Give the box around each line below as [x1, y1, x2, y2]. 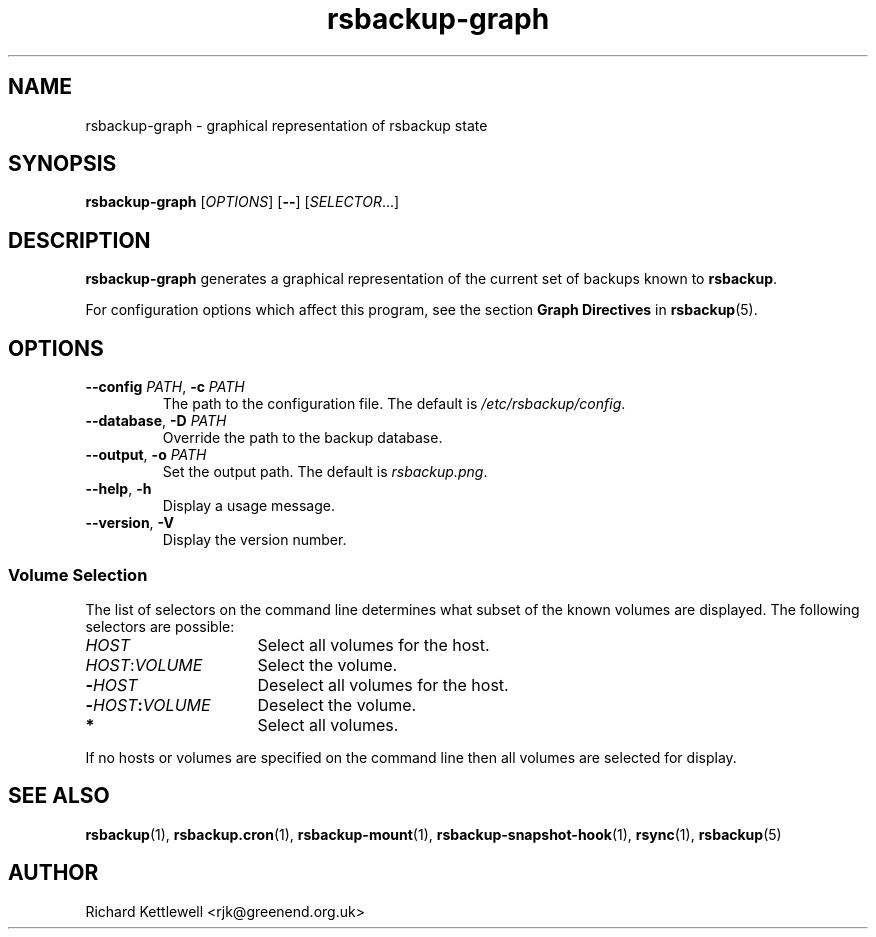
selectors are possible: [85, 617, 235, 635]
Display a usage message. [162, 497, 335, 515]
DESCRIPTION [8, 227, 151, 253]
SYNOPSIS [8, 151, 117, 177]
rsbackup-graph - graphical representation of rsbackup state [85, 116, 488, 134]
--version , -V [85, 514, 174, 532]
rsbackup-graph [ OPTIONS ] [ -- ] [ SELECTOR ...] [85, 193, 400, 211]
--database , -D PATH [85, 412, 227, 430]
